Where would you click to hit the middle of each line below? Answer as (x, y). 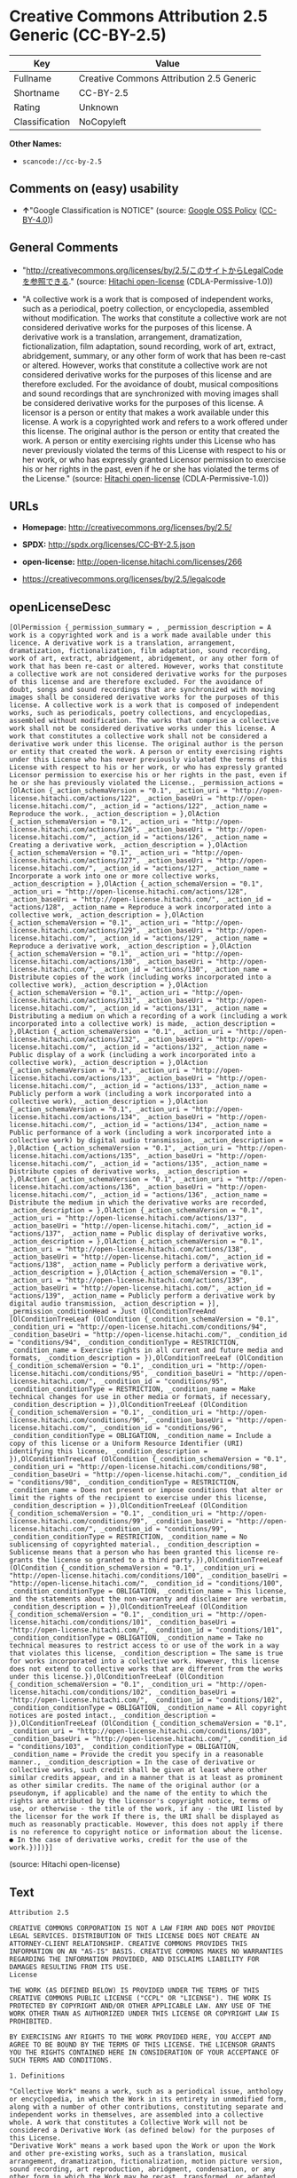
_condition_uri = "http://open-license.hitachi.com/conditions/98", (138, 1467)
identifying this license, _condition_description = (109, 1451)
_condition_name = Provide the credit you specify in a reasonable (137, 1755)
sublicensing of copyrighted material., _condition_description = (134, 1545)
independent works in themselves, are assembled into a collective (137, 2115)
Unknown (98, 107)
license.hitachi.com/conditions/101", (81, 1623)
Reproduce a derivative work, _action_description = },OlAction (130, 946)
